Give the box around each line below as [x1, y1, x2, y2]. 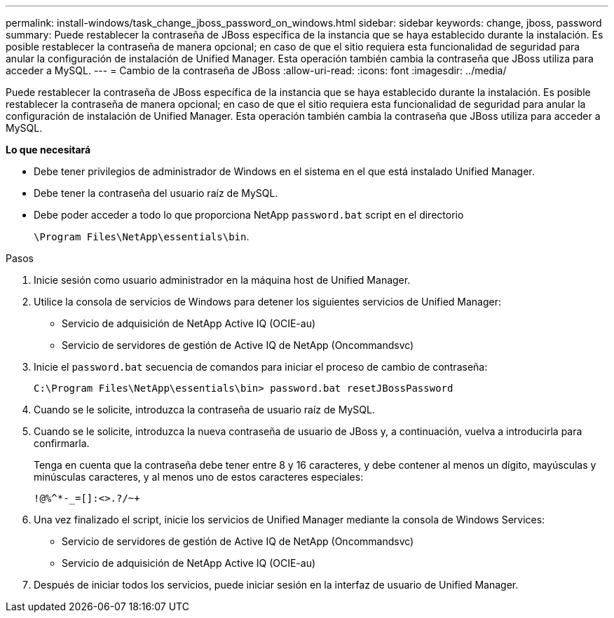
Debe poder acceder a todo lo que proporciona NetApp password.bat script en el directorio [34, 209, 464, 221]
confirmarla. [34, 437, 90, 449]
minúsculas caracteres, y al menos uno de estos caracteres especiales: [34, 471, 364, 483]
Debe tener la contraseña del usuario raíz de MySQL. [34, 187, 278, 199]
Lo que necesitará [6, 144, 91, 156]
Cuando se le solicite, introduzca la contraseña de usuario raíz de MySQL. [34, 404, 375, 416]
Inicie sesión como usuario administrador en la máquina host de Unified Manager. [34, 274, 411, 286]
